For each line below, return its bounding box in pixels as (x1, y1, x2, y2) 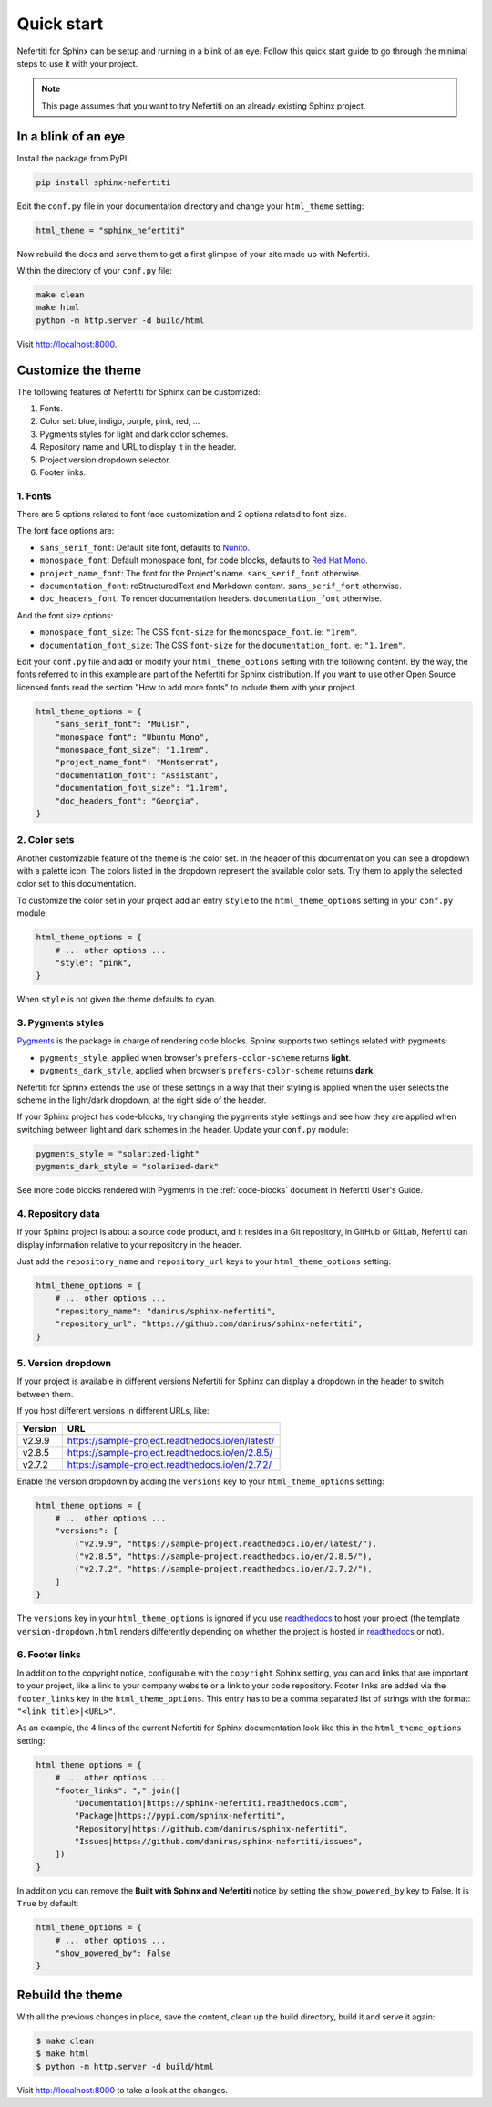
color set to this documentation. (16, 878, 137, 889)
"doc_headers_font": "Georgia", (55, 795, 200, 806)
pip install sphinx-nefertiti (36, 177, 171, 187)
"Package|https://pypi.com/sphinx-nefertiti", (74, 1811, 286, 1822)
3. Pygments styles (16, 1017, 105, 1030)
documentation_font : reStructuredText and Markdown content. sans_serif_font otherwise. (39, 580, 402, 592)
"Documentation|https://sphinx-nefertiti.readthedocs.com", (74, 1798, 349, 1808)
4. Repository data (16, 1207, 100, 1220)
